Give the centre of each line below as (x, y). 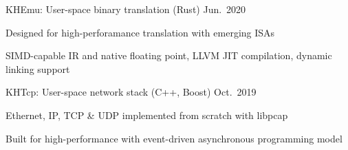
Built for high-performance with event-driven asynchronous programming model (174, 138)
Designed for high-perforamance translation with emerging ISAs (140, 32)
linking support (38, 68)
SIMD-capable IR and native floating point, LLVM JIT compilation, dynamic (169, 55)
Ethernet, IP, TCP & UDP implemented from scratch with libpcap (147, 115)
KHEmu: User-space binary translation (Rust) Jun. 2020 (126, 9)
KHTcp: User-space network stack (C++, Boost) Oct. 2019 (131, 92)
